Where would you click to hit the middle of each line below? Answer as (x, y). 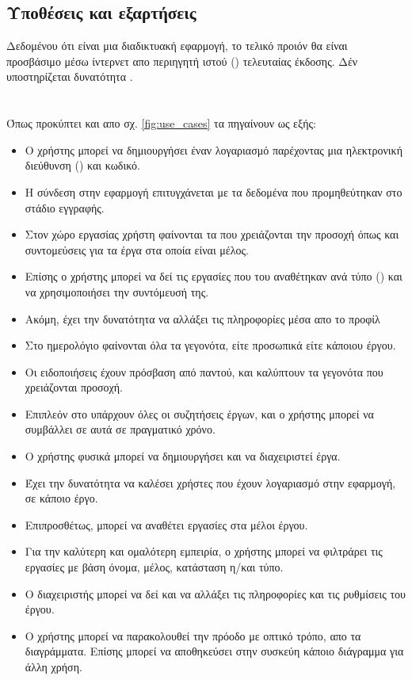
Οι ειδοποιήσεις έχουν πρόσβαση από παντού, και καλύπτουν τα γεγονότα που (204, 371)
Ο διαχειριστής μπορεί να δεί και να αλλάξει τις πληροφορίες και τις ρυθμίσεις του (215, 593)
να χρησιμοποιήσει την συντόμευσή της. (117, 291)
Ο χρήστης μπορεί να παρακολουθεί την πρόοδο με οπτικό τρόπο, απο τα (193, 635)
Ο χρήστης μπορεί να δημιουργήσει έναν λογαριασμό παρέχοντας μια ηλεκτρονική (214, 149)
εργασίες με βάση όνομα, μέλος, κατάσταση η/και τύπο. (154, 567)
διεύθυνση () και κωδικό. (82, 165)
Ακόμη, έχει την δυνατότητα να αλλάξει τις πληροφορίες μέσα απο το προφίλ (202, 318)
